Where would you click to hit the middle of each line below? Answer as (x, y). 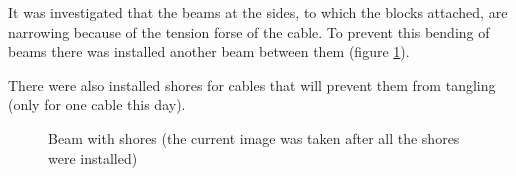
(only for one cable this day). (97, 104)
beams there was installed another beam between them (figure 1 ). (209, 51)
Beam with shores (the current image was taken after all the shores (254, 137)
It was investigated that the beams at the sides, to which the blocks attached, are (258, 12)
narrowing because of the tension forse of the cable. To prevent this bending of (249, 31)
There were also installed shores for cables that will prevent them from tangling (252, 84)
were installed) (93, 157)
